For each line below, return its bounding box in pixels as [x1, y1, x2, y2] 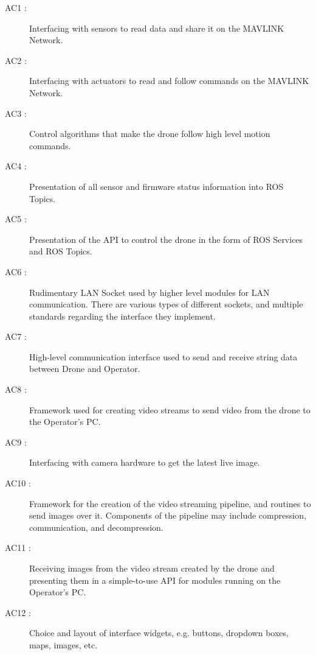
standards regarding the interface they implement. [29, 309, 216, 322]
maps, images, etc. [29, 638, 98, 651]
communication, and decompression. [29, 520, 163, 533]
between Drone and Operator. [29, 362, 140, 375]
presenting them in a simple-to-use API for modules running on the [29, 573, 281, 586]
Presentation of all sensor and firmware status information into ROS [29, 180, 284, 192]
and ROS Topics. [29, 245, 92, 257]
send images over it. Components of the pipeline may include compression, [29, 509, 306, 522]
